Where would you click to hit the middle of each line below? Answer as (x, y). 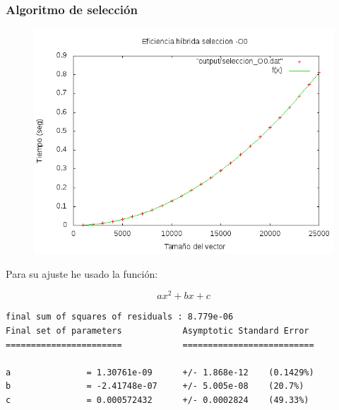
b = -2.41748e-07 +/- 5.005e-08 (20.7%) (155, 386)
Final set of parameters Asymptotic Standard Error (157, 331)
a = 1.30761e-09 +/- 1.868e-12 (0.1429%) (160, 372)
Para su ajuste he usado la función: (82, 273)
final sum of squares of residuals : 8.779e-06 (120, 317)
